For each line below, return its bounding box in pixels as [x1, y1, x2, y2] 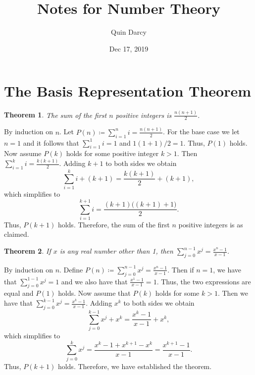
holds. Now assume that [58, 288, 131, 298]
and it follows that [23, 137, 79, 148]
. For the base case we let [163, 126, 240, 137]
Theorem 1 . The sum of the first [4, 109, 107, 120]
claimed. [4, 229, 29, 239]
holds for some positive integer [66, 148, 159, 159]
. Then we [217, 288, 248, 298]
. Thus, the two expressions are [156, 276, 251, 286]
